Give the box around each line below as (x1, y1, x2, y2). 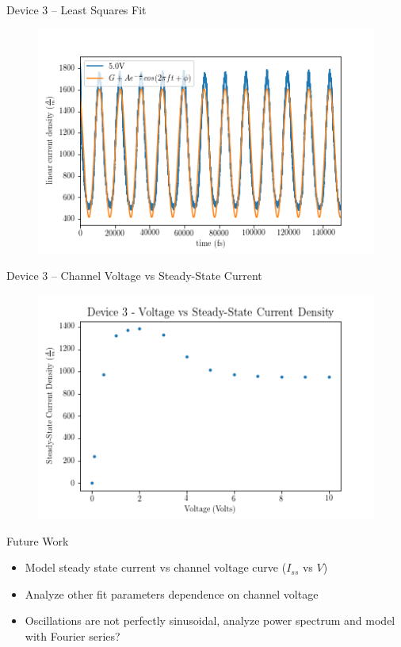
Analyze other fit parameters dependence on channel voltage (25, 585, 319, 602)
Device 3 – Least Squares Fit (6, 2, 147, 17)
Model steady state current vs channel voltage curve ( (25, 559, 287, 576)
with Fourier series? (25, 628, 120, 645)
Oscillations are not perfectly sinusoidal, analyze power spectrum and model (25, 612, 395, 629)
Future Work (6, 532, 69, 549)
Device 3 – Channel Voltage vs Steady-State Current (6, 266, 262, 283)
